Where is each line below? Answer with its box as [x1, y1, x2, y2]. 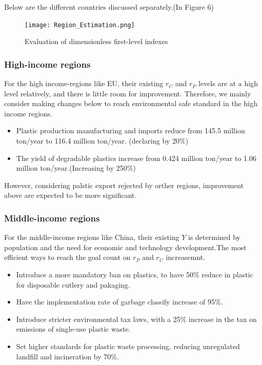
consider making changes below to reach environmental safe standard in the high [4, 98, 257, 109]
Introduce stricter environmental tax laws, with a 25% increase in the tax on [16, 313, 257, 324]
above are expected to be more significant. [4, 190, 137, 200]
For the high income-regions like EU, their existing [4, 78, 164, 89]
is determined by [188, 232, 241, 242]
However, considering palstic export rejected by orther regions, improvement [4, 179, 244, 190]
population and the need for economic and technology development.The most [4, 241, 247, 252]
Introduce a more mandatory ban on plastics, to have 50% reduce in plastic [16, 269, 253, 279]
